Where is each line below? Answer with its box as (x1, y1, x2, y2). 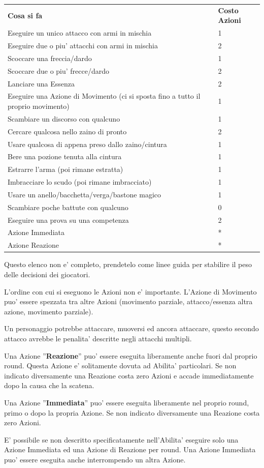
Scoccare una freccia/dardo (8, 52, 92, 63)
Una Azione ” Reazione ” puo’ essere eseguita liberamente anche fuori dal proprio (4, 350, 257, 361)
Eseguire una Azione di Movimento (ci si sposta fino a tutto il (8, 91, 201, 101)
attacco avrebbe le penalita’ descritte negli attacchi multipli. (4, 333, 192, 343)
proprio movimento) (8, 101, 70, 111)
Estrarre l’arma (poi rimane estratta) (8, 164, 123, 174)
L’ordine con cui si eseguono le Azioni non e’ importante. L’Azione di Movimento (4, 286, 257, 297)
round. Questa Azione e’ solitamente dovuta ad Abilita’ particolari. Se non (4, 360, 237, 371)
